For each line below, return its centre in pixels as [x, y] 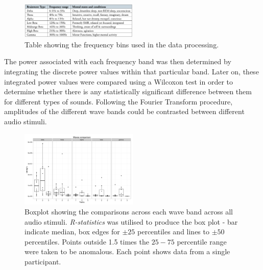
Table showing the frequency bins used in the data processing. [122, 44]
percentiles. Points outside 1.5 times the [87, 241]
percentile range [202, 241]
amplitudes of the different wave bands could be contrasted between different [124, 111]
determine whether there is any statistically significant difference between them [128, 91]
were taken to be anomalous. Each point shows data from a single [127, 251]
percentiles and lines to [173, 232]
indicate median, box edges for [72, 232]
